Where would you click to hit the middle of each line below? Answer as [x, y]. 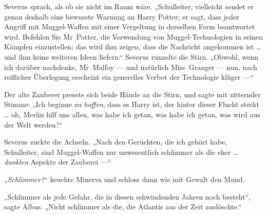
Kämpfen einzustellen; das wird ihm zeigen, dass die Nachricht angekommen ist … [133, 47]
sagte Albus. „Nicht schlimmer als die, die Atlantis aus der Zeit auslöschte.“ [123, 207]
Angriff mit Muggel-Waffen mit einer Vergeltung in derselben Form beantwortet [130, 26]
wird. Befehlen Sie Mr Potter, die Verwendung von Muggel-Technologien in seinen [133, 36]
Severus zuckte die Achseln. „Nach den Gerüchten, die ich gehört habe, [116, 142]
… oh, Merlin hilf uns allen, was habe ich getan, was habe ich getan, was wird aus [132, 114]
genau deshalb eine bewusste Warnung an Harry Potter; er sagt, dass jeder [122, 16]
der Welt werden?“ [34, 124]
